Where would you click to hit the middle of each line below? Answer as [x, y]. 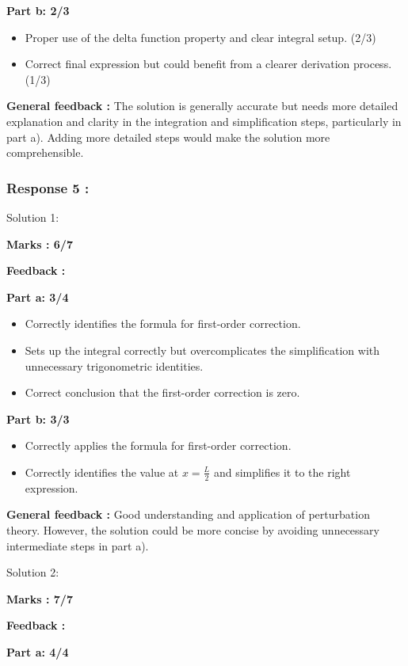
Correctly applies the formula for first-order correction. [158, 445]
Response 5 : [48, 187]
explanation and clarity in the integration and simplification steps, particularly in [204, 121]
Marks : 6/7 [40, 244]
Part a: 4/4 [38, 651]
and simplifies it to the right [282, 472]
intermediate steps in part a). [78, 545]
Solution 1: [33, 217]
